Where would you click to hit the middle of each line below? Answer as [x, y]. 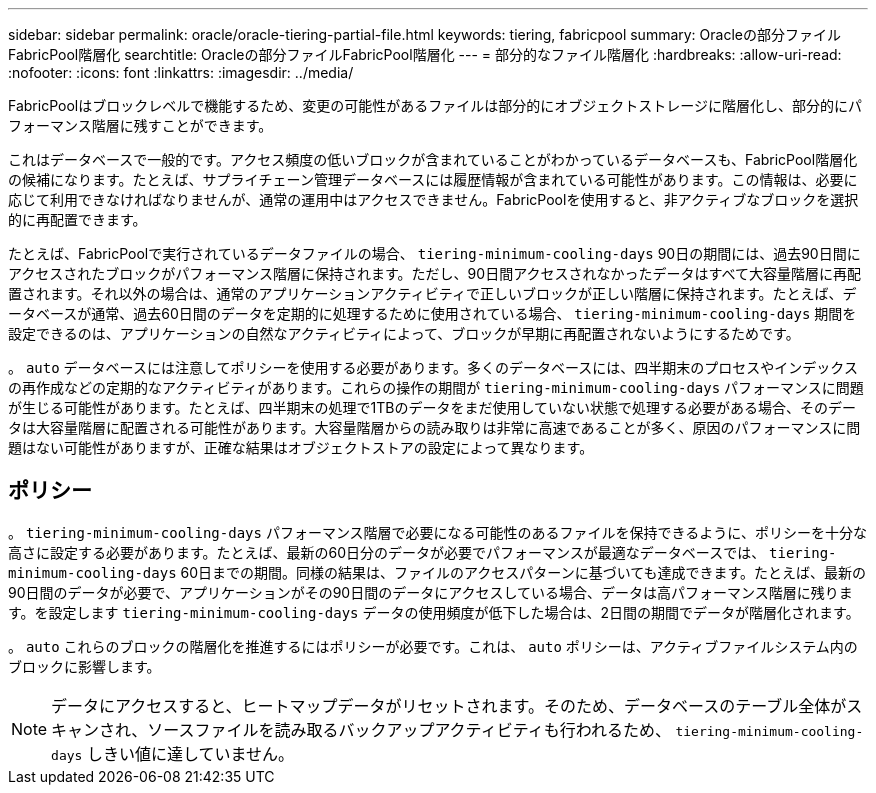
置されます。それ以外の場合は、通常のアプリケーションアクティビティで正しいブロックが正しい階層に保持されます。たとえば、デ [432, 293]
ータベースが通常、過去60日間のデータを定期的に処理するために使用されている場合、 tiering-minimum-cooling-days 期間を [432, 313]
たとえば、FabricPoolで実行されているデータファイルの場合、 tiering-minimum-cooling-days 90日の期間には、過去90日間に [434, 253]
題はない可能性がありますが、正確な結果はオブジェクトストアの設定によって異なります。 [301, 447]
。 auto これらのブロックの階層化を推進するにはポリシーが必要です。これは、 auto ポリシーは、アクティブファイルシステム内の [433, 646]
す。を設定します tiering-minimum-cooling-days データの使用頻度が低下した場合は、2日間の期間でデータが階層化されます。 [434, 612]
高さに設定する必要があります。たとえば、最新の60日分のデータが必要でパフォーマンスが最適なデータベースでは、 [387, 552]
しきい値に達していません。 [190, 753]
